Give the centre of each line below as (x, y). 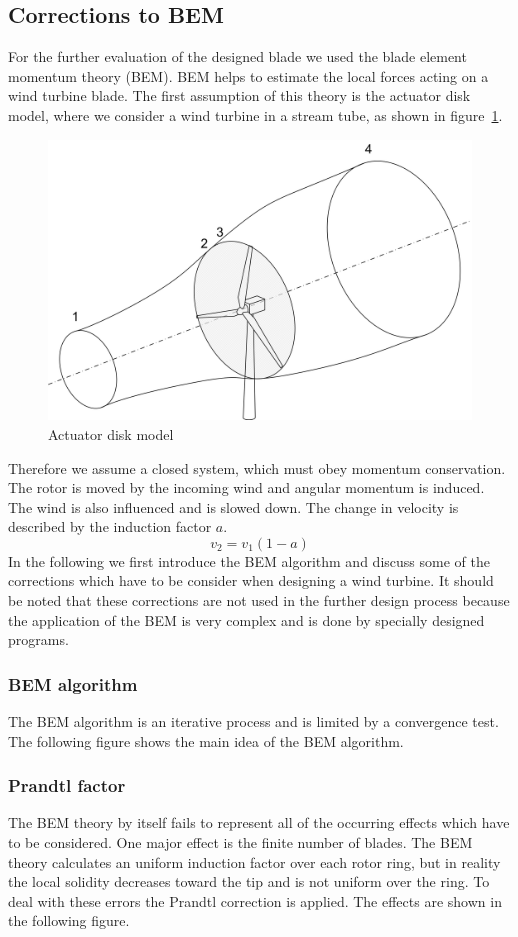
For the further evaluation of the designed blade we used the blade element (237, 56)
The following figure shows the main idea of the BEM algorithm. (206, 740)
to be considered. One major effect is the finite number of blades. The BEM (240, 842)
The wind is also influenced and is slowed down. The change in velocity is (233, 506)
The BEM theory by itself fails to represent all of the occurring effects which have (259, 822)
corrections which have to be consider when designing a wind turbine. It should (251, 580)
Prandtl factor (67, 785)
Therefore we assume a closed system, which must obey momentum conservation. (257, 467)
